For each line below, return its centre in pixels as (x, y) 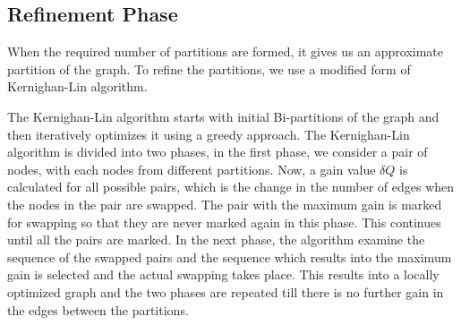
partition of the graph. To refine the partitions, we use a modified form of (209, 68)
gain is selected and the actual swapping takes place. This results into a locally (223, 274)
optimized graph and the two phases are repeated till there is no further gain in (226, 291)
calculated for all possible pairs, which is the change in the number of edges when (231, 187)
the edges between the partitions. (98, 309)
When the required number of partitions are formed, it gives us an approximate (226, 51)
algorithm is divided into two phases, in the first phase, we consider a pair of (218, 152)
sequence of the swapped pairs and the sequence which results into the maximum (230, 257)
